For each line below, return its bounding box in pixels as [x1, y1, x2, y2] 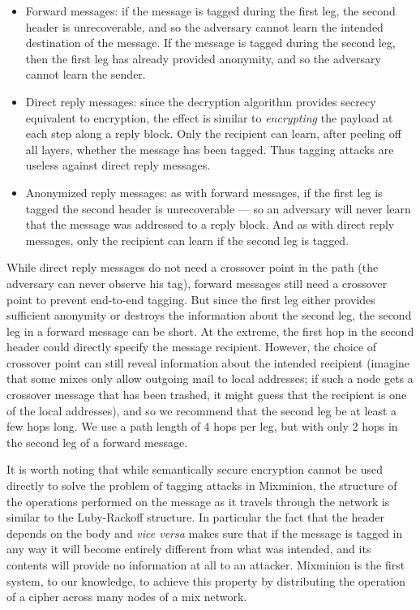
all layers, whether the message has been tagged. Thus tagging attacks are [25, 140, 394, 157]
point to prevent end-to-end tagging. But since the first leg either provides [6, 290, 375, 307]
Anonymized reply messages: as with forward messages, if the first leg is [25, 183, 383, 200]
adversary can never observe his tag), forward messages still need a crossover [6, 274, 388, 291]
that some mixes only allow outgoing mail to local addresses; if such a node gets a [6, 370, 414, 387]
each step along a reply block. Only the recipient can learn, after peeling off [25, 125, 401, 142]
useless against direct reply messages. [25, 157, 211, 174]
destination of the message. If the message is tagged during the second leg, [25, 34, 396, 51]
